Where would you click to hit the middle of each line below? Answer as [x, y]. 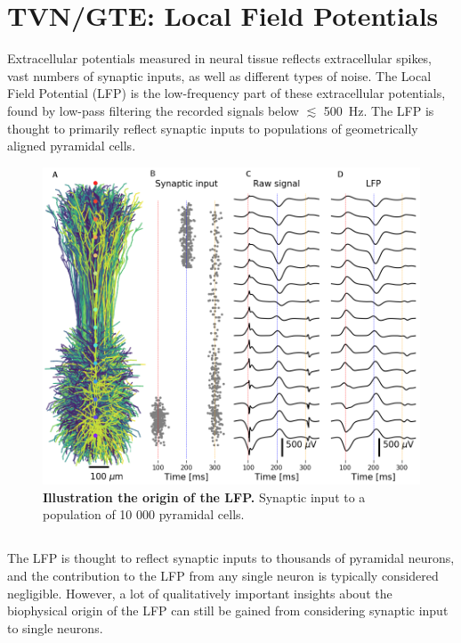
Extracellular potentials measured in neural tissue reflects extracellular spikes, [220, 58]
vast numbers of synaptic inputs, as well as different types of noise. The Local [219, 75]
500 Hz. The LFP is [379, 110]
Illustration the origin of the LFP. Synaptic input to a [204, 496]
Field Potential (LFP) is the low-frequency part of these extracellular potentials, [226, 93]
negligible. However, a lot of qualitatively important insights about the [200, 593]
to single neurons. [55, 627]
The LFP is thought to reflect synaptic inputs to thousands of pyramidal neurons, [231, 558]
